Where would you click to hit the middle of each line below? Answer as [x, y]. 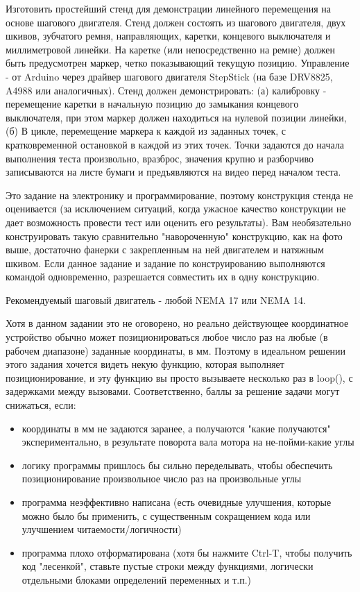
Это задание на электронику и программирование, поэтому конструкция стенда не [179, 195]
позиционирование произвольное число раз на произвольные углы [162, 479]
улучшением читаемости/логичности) [102, 529]
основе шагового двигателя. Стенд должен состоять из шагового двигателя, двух [176, 22]
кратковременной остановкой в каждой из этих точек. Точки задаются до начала [175, 144]
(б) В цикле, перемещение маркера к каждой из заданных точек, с [146, 131]
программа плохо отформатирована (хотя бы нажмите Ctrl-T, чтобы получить [187, 552]
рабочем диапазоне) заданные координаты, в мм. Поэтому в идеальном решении [176, 350]
